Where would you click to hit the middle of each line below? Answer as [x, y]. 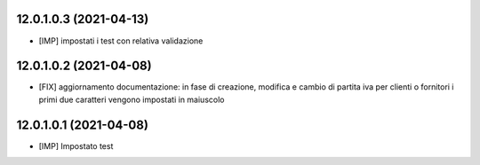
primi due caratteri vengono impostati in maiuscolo [132, 99]
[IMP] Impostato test [76, 145]
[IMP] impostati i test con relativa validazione [121, 41]
